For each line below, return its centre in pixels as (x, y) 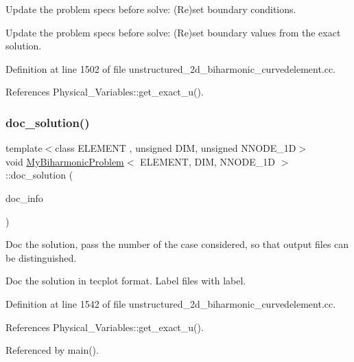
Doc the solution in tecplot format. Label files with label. (126, 281)
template (24, 148)
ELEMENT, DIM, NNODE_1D (208, 161)
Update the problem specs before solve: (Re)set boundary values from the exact (173, 32)
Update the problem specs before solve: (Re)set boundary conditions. (151, 9)
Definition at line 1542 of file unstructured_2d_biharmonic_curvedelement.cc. (171, 303)
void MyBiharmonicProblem (65, 161)
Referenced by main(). (52, 350)
